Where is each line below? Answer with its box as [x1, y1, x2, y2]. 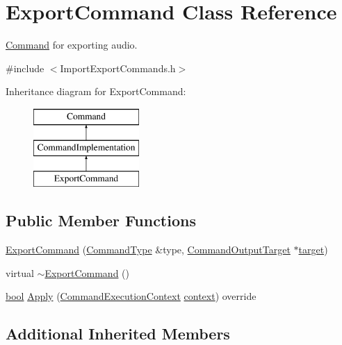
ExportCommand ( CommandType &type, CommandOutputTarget [6, 242, 291, 257]
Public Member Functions [6, 210, 196, 231]
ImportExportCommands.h [60, 60, 176, 75]
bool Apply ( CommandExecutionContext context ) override [6, 289, 256, 303]
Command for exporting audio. [6, 37, 138, 52]
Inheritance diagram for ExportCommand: [6, 84, 186, 99]
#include [6, 60, 44, 75]
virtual [6, 265, 34, 280]
